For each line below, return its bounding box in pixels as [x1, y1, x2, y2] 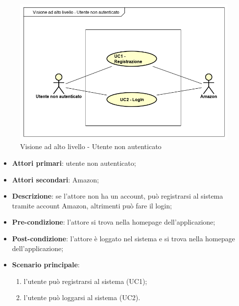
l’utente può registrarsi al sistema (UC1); [24, 276, 147, 286]
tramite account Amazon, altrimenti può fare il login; [12, 200, 172, 210]
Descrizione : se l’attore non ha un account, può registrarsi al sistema [12, 191, 223, 201]
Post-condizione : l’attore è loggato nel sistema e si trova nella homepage [12, 233, 235, 244]
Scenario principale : [12, 259, 80, 270]
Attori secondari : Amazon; [12, 174, 99, 184]
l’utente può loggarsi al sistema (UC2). [24, 292, 141, 303]
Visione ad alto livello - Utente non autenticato [20, 141, 162, 152]
